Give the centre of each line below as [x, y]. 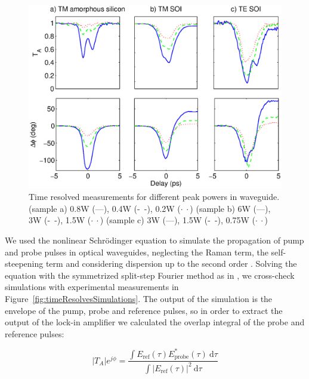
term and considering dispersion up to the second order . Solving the [171, 264]
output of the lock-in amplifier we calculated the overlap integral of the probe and [155, 322]
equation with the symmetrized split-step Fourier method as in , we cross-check [150, 275]
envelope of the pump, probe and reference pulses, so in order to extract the [144, 310]
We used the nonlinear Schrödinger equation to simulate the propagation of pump [154, 240]
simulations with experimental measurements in [92, 287]
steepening [24, 264]
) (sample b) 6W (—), [230, 208]
